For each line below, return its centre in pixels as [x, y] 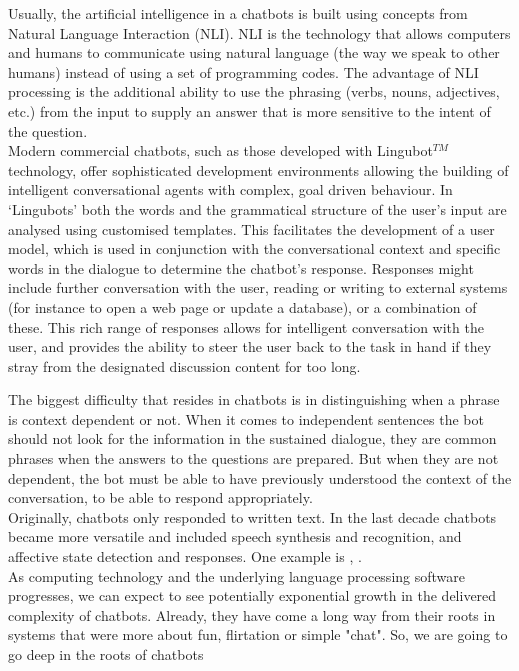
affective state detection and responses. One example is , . [185, 556]
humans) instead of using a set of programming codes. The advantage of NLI [243, 71]
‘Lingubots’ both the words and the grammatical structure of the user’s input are [257, 208]
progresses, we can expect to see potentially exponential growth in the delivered [252, 595]
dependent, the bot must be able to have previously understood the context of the [260, 477]
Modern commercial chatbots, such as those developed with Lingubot [220, 150]
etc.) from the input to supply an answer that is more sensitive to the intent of [249, 110]
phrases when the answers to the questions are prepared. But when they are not [253, 458]
